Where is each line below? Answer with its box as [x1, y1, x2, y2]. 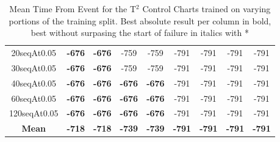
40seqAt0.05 [11, 76, 57, 89]
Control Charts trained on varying [142, 2, 271, 15]
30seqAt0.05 [11, 61, 57, 74]
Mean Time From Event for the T [9, 2, 137, 15]
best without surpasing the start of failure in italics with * [31, 26, 249, 39]
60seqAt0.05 [11, 91, 57, 104]
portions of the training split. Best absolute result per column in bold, [9, 14, 271, 27]
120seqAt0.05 [9, 107, 59, 119]
